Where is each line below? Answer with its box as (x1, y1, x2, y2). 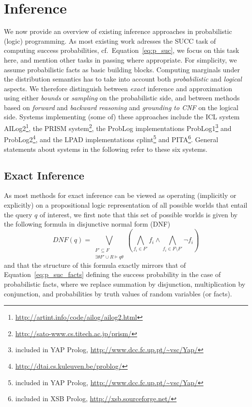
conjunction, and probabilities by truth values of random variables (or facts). (4, 288, 232, 298)
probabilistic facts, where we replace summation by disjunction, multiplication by (4, 279, 246, 289)
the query (4, 209, 32, 219)
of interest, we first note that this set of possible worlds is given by (39, 209, 238, 219)
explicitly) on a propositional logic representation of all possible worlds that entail (4, 199, 248, 210)
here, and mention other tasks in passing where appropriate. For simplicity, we (4, 54, 237, 65)
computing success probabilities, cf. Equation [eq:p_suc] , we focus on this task (4, 45, 239, 55)
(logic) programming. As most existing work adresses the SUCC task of (4, 35, 216, 46)
